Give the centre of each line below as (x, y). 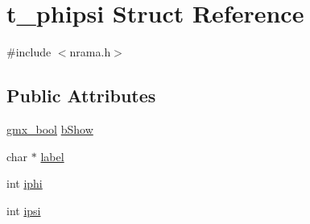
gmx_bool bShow (50, 129)
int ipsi (24, 210)
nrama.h (90, 52)
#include (29, 52)
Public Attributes (81, 95)
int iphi (25, 183)
